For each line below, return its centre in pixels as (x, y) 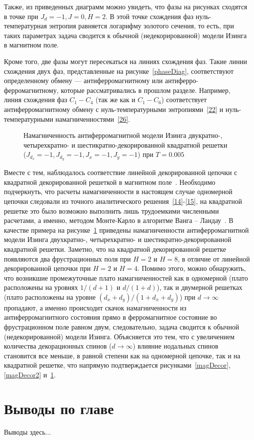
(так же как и (116, 99)
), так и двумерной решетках (200, 287)
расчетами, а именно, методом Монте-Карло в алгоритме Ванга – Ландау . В (119, 220)
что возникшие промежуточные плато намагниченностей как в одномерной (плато (126, 277)
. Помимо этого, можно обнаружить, (192, 268)
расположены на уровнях (41, 287)
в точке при (21, 16)
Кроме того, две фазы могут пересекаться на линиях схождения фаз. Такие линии (126, 61)
